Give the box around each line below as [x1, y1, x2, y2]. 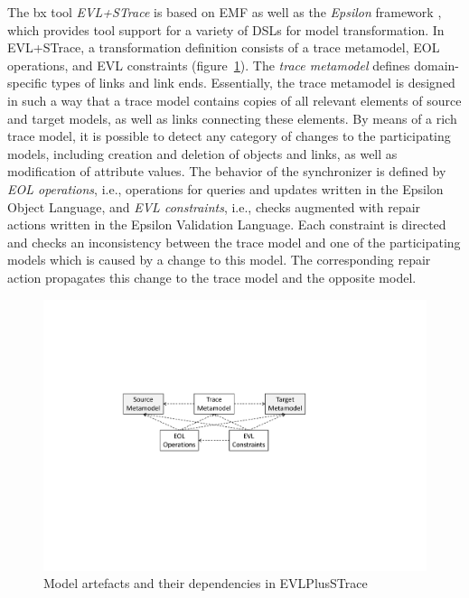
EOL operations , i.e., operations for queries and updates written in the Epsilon [7, 179, 444, 198]
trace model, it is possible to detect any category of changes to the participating [7, 126, 451, 145]
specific [7, 73, 48, 92]
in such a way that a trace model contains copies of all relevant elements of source [7, 90, 462, 109]
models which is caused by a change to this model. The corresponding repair [7, 250, 431, 269]
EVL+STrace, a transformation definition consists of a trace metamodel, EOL [7, 38, 440, 57]
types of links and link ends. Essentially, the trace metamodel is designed [51, 73, 455, 92]
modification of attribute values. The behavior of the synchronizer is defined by [7, 162, 446, 181]
